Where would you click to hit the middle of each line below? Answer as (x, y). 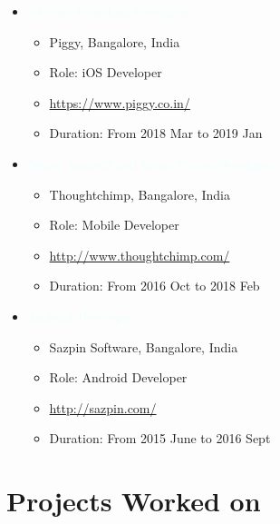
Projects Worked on (134, 501)
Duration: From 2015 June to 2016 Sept (160, 438)
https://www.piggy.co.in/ (120, 102)
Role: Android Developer (118, 377)
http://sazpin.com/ (103, 407)
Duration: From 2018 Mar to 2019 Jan (156, 133)
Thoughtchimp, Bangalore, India (140, 194)
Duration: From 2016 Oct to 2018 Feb (154, 286)
